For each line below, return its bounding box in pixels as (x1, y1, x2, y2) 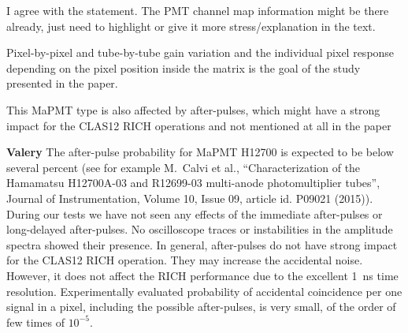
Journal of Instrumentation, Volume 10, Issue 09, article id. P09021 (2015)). (6, 189, 373, 206)
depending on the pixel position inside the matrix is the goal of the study (6, 59, 361, 76)
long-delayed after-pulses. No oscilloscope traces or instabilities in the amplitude (6, 221, 393, 238)
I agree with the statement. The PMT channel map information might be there (6, 2, 389, 18)
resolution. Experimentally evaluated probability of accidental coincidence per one (6, 282, 402, 299)
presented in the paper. (6, 75, 118, 92)
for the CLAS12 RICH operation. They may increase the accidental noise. (6, 252, 363, 268)
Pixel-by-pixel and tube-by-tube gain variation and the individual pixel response (6, 44, 395, 61)
